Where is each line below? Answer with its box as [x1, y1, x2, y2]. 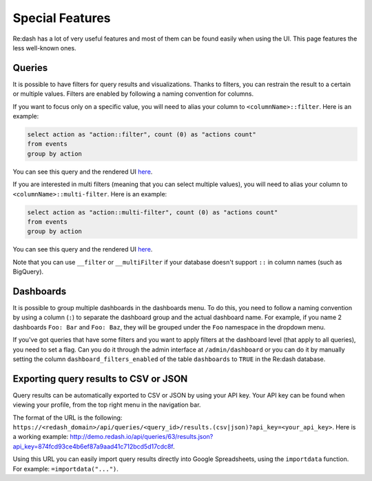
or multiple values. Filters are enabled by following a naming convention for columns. [12, 90, 254, 98]
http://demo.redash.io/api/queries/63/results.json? [70, 433, 214, 441]
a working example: [12, 433, 69, 441]
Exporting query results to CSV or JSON [12, 373, 188, 385]
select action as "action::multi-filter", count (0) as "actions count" [27, 208, 278, 216]
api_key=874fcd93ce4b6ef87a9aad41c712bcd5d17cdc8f [12, 442, 174, 451]
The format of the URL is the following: [12, 413, 123, 422]
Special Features [12, 10, 111, 25]
